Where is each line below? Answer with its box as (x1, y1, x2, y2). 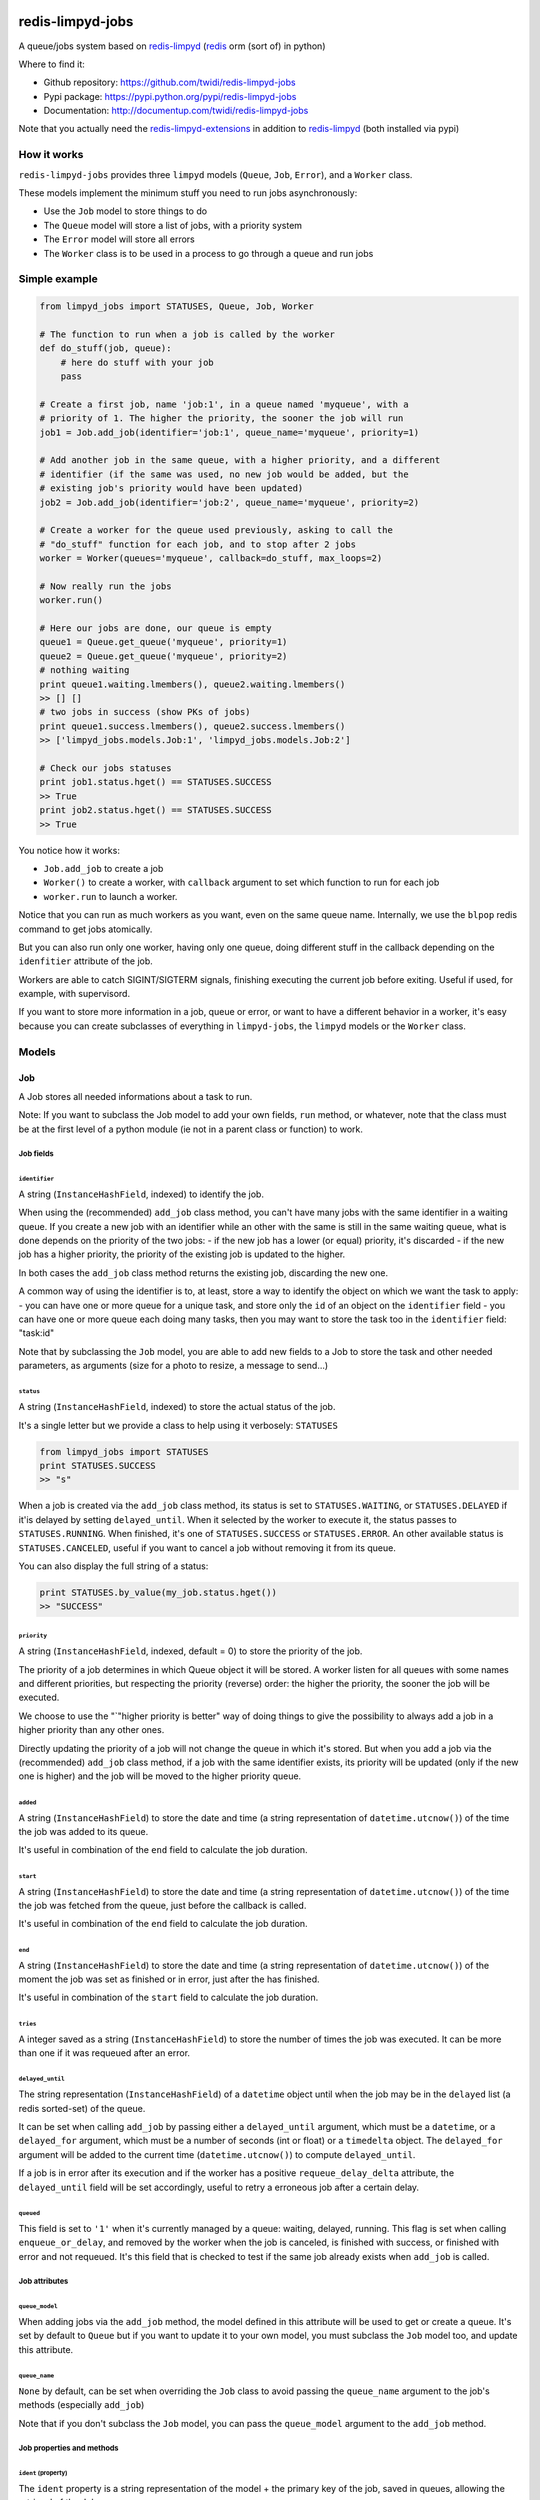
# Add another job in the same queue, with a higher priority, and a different (39, 455, 441, 466)
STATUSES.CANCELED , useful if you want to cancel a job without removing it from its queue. (18, 1541, 397, 1554)
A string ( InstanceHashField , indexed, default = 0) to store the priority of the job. (18, 1645, 363, 1657)
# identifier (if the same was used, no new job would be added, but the (39, 468, 409, 480)
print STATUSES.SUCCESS (39, 1460, 157, 1472)
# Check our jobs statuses (39, 763, 172, 774)
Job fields (18, 1149, 54, 1159)
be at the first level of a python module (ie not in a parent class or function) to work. (18, 1123, 364, 1135)
